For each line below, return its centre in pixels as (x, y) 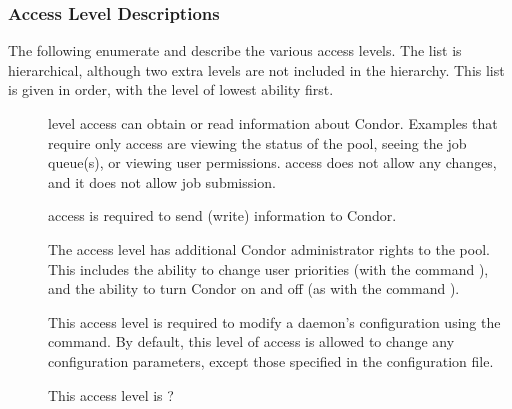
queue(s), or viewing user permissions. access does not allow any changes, (272, 162)
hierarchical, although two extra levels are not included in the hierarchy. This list (256, 69)
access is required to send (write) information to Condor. (222, 215)
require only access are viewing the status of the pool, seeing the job (257, 142)
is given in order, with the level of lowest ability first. (171, 89)
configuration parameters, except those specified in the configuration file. (271, 360)
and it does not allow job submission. (162, 181)
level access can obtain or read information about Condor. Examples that (273, 123)
